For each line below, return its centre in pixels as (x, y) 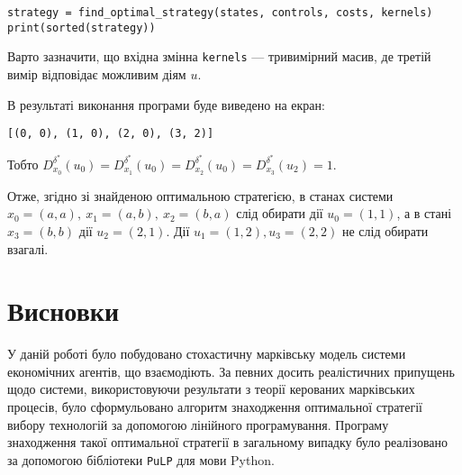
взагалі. (28, 248)
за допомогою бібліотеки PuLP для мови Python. (141, 459)
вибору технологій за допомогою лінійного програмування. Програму (198, 424)
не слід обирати (385, 230)
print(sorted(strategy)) (82, 27)
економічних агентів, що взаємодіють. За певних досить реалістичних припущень (231, 371)
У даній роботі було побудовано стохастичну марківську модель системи (207, 354)
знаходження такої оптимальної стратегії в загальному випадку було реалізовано (228, 442)
